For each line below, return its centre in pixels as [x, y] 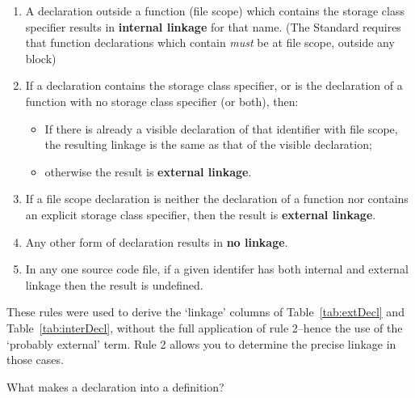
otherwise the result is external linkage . [148, 171]
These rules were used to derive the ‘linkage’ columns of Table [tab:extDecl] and [205, 312]
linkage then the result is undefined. [114, 284]
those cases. [35, 360]
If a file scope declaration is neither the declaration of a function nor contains [217, 199]
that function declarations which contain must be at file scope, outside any [210, 42]
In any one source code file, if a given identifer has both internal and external [217, 269]
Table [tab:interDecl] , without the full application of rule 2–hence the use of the [205, 327]
